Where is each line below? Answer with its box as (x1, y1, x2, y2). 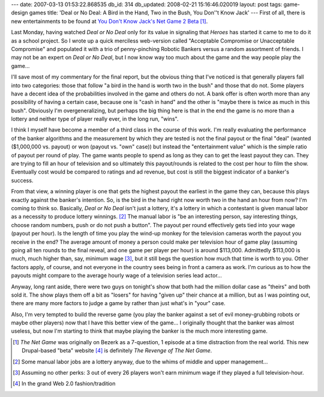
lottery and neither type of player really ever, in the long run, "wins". (11, 115, 179, 123)
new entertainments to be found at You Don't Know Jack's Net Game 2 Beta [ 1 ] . (11, 17, 208, 25)
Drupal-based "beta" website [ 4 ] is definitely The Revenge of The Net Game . (22, 347, 212, 354)
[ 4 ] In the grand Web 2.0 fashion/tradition (13, 380, 116, 387)
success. (11, 177, 34, 184)
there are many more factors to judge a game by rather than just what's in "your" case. (11, 300, 226, 307)
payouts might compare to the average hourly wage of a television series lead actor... (11, 272, 222, 279)
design (11, 9, 28, 16)
